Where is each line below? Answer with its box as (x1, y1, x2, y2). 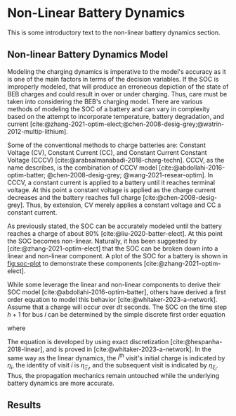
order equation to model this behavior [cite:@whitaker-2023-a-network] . (7, 295, 218, 303)
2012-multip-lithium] (7, 127, 67, 135)
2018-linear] (7, 345, 43, 353)
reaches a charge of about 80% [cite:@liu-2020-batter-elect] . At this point (7, 229, 223, 237)
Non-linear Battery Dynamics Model (7, 49, 169, 61)
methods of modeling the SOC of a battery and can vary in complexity (7, 104, 210, 113)
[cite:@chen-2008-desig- (143, 193, 218, 201)
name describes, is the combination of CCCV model (7, 163, 158, 172)
